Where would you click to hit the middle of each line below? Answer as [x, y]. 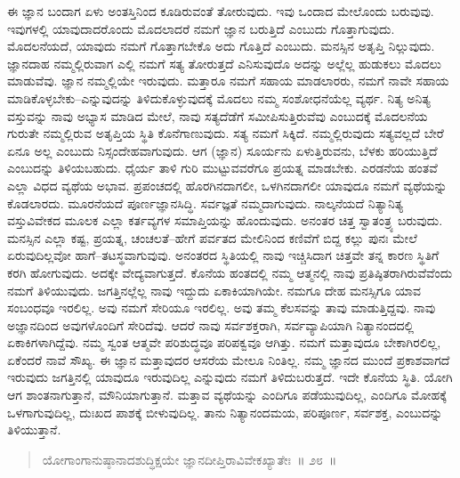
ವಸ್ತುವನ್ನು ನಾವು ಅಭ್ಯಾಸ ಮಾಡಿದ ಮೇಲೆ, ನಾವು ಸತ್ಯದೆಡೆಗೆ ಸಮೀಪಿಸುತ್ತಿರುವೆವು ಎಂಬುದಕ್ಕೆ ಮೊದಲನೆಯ [218, 115]
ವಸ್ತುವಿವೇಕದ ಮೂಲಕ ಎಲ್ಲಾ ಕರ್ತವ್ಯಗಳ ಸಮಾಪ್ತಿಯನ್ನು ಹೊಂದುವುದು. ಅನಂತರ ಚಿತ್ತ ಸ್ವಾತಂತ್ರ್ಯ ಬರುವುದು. [225, 220]
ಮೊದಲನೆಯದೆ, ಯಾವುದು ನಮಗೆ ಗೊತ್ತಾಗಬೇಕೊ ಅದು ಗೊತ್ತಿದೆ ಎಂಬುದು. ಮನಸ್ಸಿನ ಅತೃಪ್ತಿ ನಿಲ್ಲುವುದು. [221, 46]
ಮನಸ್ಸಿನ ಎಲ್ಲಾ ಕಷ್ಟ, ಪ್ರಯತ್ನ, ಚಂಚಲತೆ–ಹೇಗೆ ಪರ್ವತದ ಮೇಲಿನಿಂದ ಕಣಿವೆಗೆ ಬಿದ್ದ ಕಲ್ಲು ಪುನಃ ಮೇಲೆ [212, 237]
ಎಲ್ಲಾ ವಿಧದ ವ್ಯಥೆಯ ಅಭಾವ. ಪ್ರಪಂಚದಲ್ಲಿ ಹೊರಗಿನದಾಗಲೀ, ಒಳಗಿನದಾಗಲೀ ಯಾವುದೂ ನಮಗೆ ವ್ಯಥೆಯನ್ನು [227, 185]
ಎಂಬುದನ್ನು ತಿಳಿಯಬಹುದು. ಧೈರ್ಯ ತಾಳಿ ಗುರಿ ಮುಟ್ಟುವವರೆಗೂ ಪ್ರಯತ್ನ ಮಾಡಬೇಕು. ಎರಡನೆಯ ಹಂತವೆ [222, 168]
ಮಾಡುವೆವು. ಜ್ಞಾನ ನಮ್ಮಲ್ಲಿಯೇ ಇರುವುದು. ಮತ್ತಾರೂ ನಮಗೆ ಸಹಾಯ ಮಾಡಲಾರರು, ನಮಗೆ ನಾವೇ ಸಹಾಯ [228, 81]
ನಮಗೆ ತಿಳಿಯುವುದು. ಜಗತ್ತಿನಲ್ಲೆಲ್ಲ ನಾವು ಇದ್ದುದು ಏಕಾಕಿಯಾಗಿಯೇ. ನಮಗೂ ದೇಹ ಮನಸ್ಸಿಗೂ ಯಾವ [214, 290]
